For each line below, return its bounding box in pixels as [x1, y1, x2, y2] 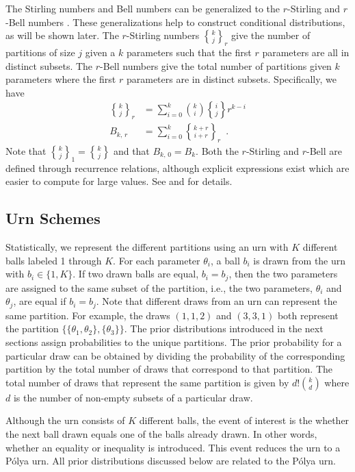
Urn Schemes [5, 208, 101, 229]
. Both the [196, 144, 239, 158]
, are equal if [13, 294, 66, 308]
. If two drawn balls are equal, [73, 266, 199, 281]
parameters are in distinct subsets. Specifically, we [126, 72, 337, 86]
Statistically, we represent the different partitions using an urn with [5, 240, 289, 254]
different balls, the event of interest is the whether [139, 413, 350, 427]
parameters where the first [5, 72, 116, 86]
